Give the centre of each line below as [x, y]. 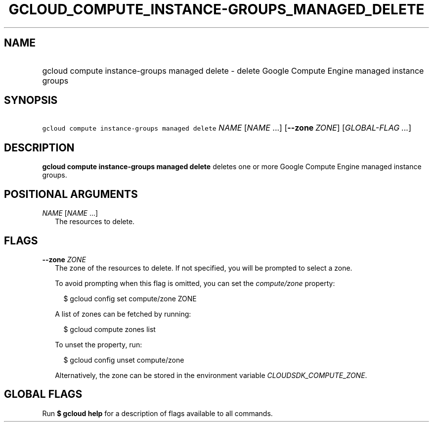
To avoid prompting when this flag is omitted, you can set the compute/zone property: [195, 283]
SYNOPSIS [31, 100]
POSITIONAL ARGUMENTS [71, 194]
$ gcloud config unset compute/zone [124, 360]
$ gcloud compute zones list [109, 329]
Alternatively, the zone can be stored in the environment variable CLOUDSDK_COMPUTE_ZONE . [211, 375]
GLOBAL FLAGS [43, 394]
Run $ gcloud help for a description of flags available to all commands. [157, 413]
